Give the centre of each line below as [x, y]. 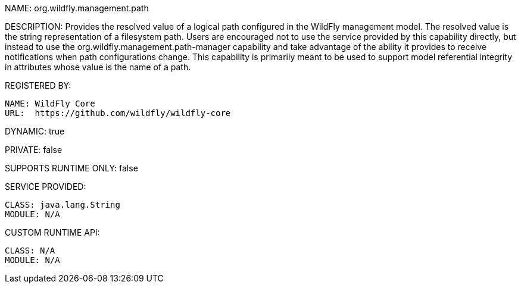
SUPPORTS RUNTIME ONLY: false [71, 168]
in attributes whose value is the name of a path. [98, 67]
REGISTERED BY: [38, 85]
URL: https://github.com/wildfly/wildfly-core [118, 113]
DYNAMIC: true [35, 131]
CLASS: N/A [30, 251]
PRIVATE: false [34, 150]
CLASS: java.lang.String [63, 205]
